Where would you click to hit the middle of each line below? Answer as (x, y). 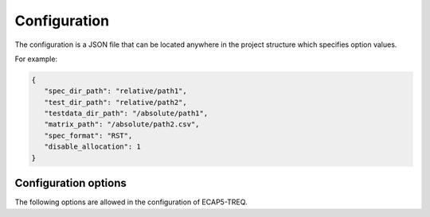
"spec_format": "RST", (88, 136)
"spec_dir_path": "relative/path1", (115, 91)
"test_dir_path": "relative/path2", (115, 102)
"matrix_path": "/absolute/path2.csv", (122, 124)
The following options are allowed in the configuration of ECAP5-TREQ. (131, 202)
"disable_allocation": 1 (92, 147)
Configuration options (71, 183)
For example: (36, 59)
